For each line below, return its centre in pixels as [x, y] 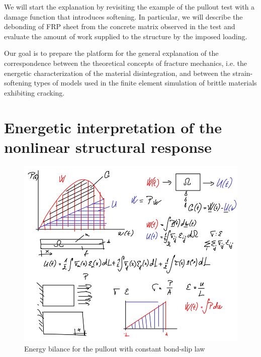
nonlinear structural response [108, 147]
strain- [243, 73]
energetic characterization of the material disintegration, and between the [117, 73]
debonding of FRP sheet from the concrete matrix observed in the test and [120, 26]
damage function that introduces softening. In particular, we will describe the [123, 16]
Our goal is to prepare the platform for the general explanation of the [111, 53]
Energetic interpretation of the [113, 127]
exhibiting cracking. [34, 92]
